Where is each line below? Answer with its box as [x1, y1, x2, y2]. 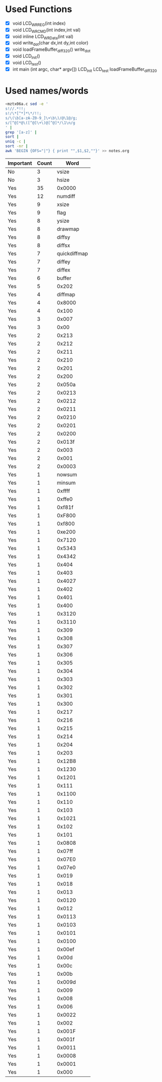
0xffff [57, 487, 70, 494]
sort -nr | [5, 144, 28, 149]
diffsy [57, 233, 70, 240]
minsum [57, 479, 76, 486]
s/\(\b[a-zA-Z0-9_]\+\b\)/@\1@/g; [5, 115, 78, 120]
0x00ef [57, 945, 74, 953]
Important [8, 160, 32, 167]
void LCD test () [12, 59, 42, 66]
